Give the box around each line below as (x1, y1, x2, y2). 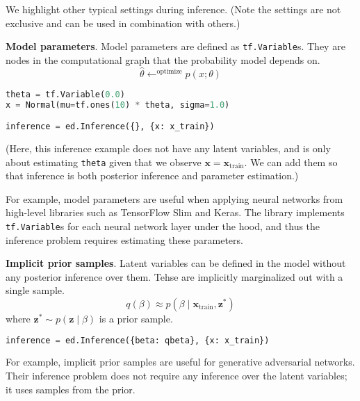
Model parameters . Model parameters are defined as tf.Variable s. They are (6, 39, 345, 54)
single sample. (6, 283, 65, 297)
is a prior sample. (99, 311, 173, 325)
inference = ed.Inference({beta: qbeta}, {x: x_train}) (6, 335, 270, 345)
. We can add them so (244, 154, 338, 169)
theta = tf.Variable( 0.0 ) (6, 89, 125, 99)
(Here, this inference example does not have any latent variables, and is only (6, 140, 331, 155)
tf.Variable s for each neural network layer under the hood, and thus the (6, 218, 320, 233)
